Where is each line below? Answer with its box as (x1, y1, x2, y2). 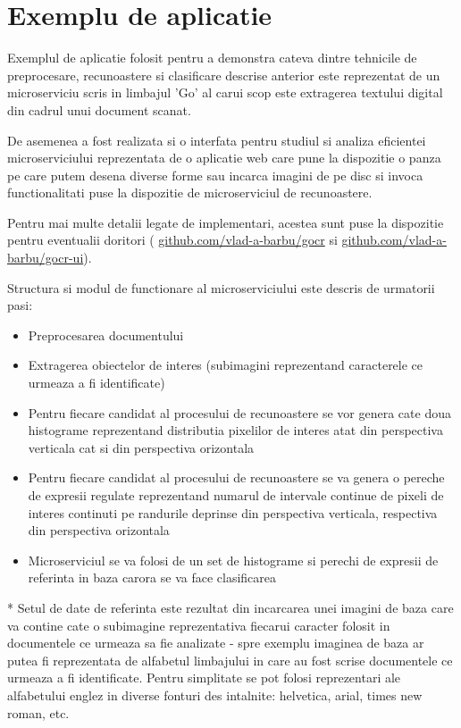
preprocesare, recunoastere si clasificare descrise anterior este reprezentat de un (7, 65, 440, 84)
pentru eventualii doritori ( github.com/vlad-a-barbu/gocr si (7, 230, 338, 249)
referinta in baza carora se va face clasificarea (28, 568, 276, 587)
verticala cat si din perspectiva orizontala (28, 438, 255, 456)
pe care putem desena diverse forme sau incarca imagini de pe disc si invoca (7, 165, 423, 184)
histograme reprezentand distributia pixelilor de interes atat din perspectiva (28, 421, 443, 439)
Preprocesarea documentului (28, 325, 184, 344)
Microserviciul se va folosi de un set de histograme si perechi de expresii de (28, 550, 439, 569)
